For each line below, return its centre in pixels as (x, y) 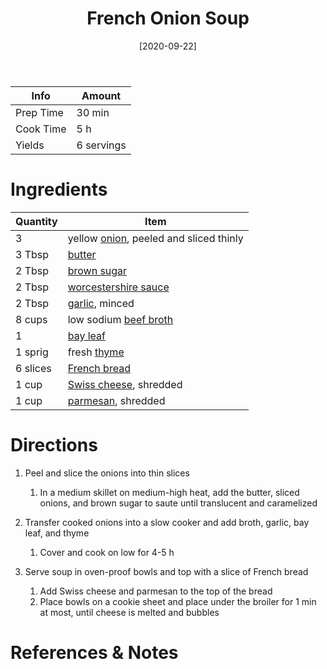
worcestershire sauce (118, 287)
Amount (101, 95)
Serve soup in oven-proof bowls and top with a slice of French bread (166, 571)
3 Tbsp (32, 254)
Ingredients (59, 189)
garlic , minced (101, 303)
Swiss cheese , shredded (125, 384)
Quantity (36, 221)
